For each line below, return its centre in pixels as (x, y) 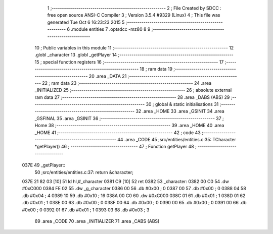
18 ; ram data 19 (156, 69)
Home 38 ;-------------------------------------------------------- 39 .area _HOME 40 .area (129, 126)
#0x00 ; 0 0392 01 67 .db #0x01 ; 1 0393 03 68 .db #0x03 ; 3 (86, 210)
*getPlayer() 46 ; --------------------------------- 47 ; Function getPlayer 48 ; (116, 147)
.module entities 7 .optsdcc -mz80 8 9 (111, 29)
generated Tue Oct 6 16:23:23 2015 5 (86, 22)
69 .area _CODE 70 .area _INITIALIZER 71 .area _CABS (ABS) (97, 221)
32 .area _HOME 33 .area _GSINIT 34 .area (180, 111)
